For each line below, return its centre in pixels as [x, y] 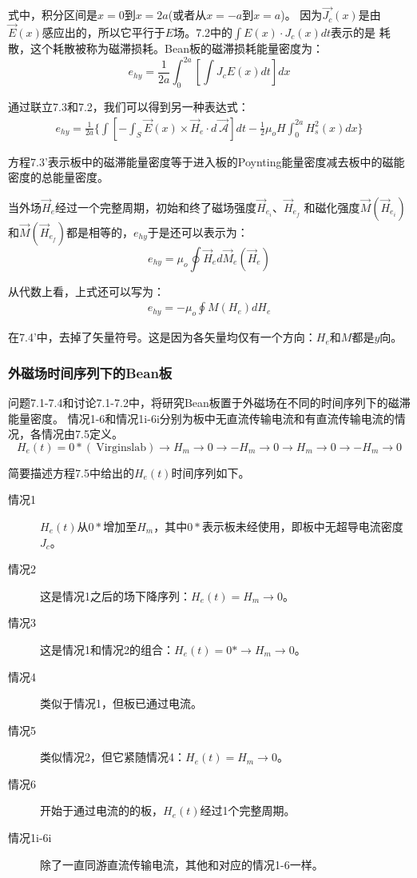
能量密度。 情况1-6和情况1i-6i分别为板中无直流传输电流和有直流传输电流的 [201, 418]
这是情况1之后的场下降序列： [115, 595]
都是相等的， [100, 231]
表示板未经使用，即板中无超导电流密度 [302, 526]
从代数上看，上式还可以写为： [86, 291]
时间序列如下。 [210, 472]
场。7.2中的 [203, 32]
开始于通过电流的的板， [101, 810]
